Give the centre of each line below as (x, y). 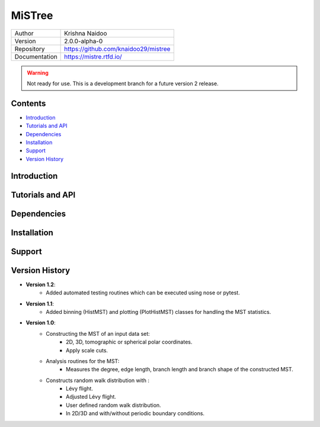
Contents (28, 103)
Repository (30, 49)
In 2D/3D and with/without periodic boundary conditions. (135, 413)
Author (24, 33)
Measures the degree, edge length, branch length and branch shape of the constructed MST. (180, 370)
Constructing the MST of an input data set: (98, 333)
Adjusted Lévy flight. (91, 397)
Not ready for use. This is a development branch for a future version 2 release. (123, 84)
